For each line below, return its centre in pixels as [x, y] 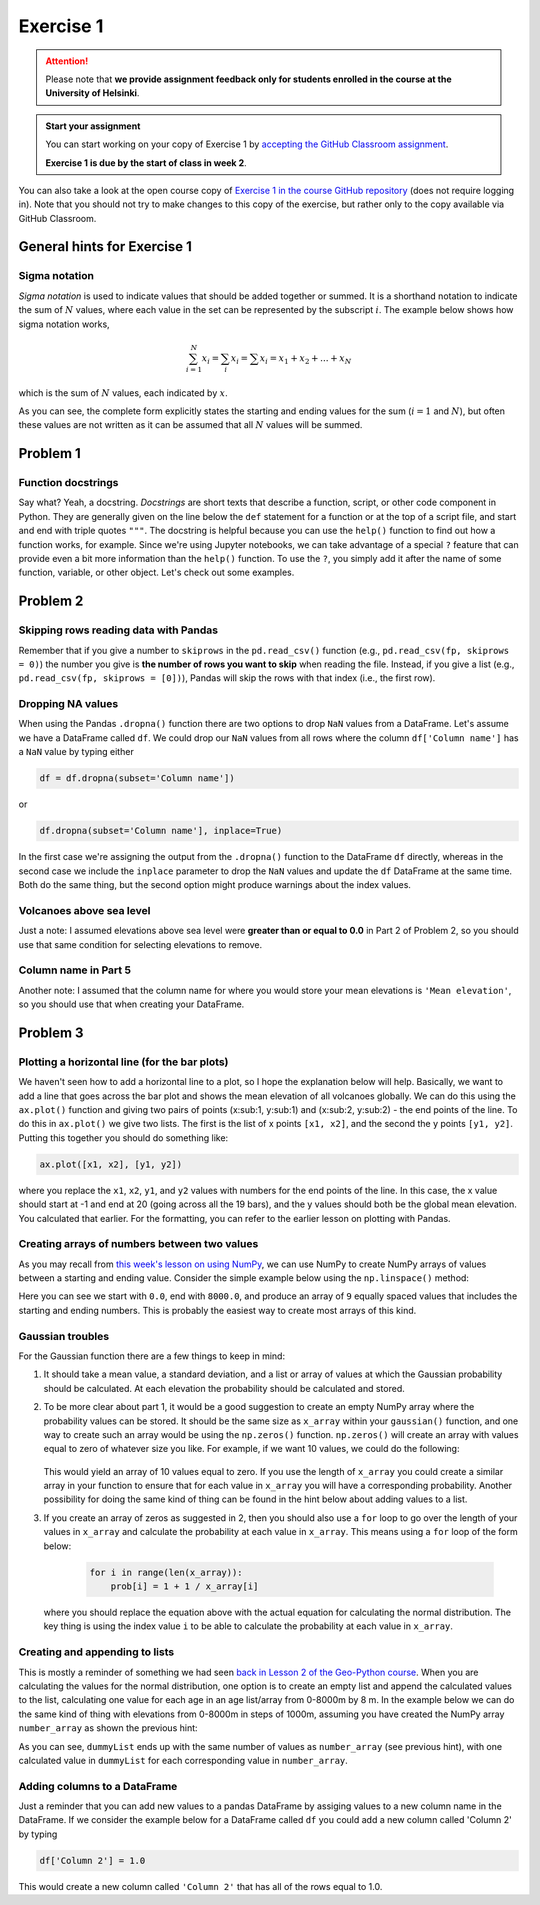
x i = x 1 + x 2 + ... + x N [305, 359]
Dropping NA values [68, 704]
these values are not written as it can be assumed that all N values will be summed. [190, 425]
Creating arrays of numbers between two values [138, 1244]
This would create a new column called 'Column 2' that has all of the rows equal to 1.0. [200, 1886]
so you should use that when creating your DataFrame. [131, 1004]
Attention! [67, 61]
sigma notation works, [64, 324]
